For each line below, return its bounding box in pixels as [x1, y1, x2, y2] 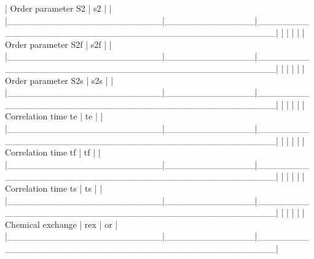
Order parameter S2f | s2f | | [5, 37, 112, 50]
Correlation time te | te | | [5, 110, 103, 122]
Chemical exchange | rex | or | [5, 217, 118, 230]
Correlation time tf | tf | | [5, 146, 101, 159]
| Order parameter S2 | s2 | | [5, 2, 112, 14]
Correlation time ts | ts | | [5, 181, 103, 194]
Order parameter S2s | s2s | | [5, 73, 114, 86]
